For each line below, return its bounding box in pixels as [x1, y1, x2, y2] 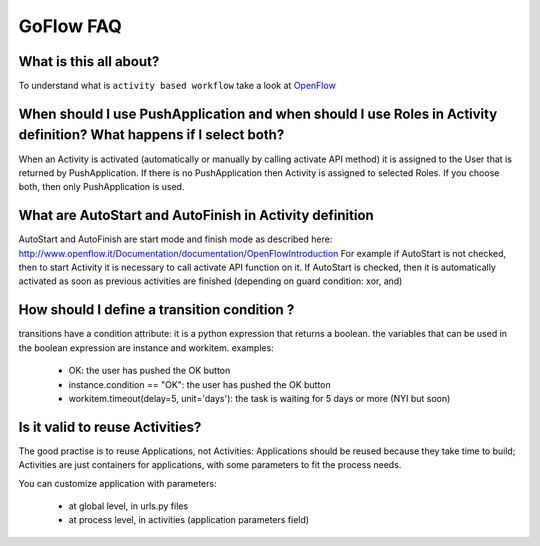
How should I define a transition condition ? [18, 301, 295, 319]
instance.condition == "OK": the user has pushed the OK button [68, 378, 332, 390]
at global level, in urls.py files [68, 500, 189, 512]
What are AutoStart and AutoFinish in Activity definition [18, 207, 374, 224]
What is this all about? [18, 53, 160, 70]
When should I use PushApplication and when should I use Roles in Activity [18, 105, 498, 122]
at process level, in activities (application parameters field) [68, 514, 310, 526]
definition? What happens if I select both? [18, 126, 285, 144]
